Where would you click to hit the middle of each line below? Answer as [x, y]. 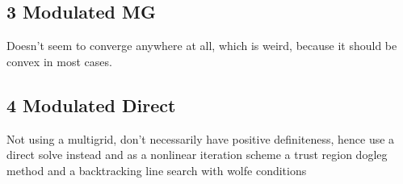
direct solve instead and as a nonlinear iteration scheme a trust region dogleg [197, 155]
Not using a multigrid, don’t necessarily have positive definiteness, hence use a [201, 138]
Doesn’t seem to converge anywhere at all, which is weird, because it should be [202, 46]
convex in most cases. [59, 61]
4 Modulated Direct [91, 105]
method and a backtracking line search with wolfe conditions [157, 170]
